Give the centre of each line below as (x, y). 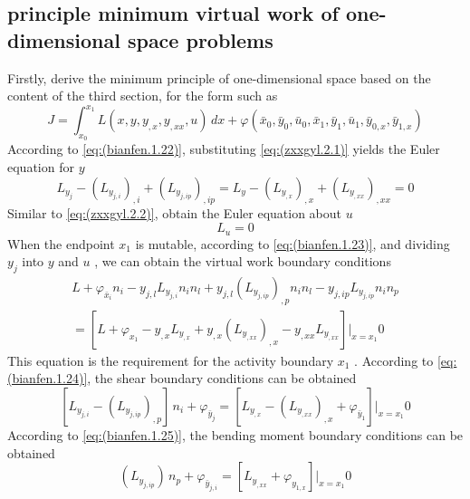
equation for (41, 167)
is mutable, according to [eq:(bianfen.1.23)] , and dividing (293, 243)
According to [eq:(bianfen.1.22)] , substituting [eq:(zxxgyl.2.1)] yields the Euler (224, 149)
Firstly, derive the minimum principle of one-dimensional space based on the (219, 77)
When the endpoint (61, 243)
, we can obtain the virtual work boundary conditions (243, 261)
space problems (200, 39)
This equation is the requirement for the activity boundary (171, 360)
